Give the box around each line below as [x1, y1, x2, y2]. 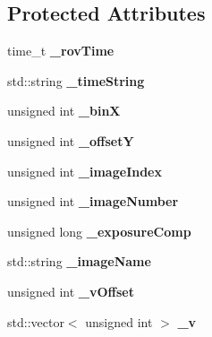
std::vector [7, 312, 64, 331]
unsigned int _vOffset [7, 281, 134, 300]
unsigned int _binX [7, 101, 121, 120]
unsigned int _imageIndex [7, 161, 162, 180]
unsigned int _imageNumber [7, 192, 179, 211]
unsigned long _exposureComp [7, 221, 191, 240]
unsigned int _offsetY [7, 131, 134, 150]
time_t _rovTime [7, 41, 114, 60]
